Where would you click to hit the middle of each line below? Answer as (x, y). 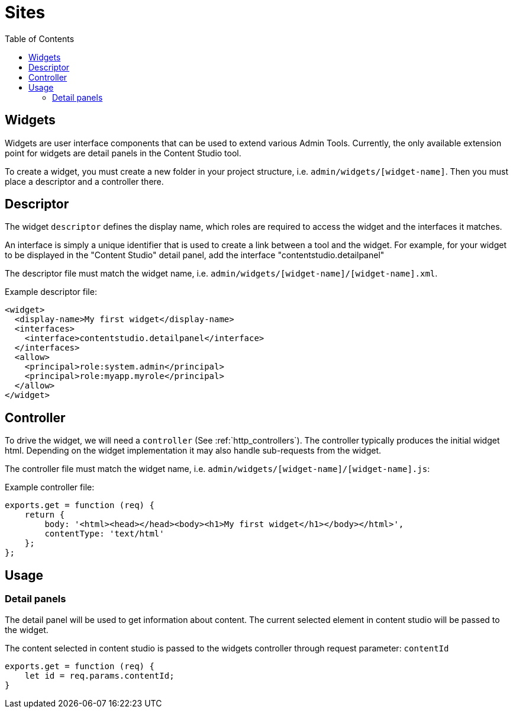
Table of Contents (40, 38)
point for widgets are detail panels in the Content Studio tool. (123, 153)
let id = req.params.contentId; (99, 675)
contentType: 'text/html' (104, 534)
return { (45, 515)
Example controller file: (50, 487)
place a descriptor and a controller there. (84, 181)
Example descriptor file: (51, 292)
